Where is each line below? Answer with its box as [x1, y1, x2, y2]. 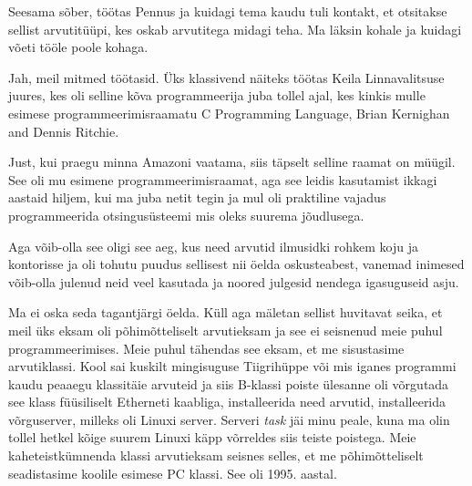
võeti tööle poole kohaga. [8, 37, 149, 57]
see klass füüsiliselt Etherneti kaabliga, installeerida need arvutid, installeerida [8, 392, 446, 411]
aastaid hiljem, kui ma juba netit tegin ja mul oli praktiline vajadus [8, 188, 386, 207]
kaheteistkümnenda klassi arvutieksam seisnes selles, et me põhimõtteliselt [8, 446, 424, 465]
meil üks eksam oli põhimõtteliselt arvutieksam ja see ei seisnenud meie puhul [8, 320, 443, 339]
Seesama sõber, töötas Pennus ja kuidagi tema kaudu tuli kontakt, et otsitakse [8, 2, 447, 20]
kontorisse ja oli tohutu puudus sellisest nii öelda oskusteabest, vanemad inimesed [8, 254, 465, 274]
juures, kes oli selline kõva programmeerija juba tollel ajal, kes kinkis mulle [8, 86, 426, 105]
